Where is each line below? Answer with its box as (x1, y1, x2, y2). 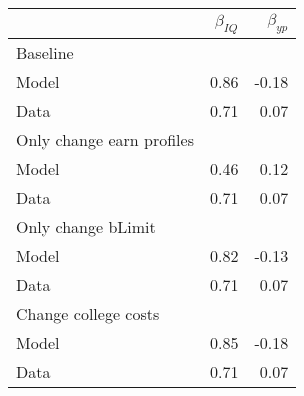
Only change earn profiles (16, 128, 194, 152)
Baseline (16, 41, 74, 65)
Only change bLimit (16, 215, 156, 239)
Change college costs (16, 302, 160, 326)
